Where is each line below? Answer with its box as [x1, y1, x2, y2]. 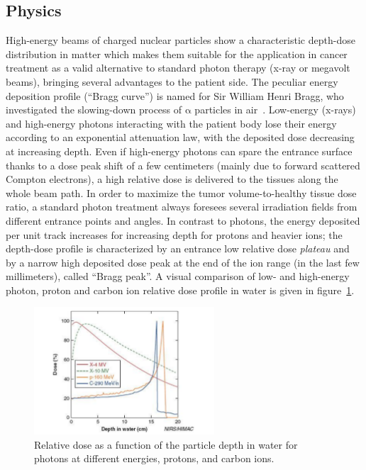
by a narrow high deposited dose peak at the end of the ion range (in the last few [6, 254, 360, 269]
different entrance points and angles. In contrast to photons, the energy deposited [6, 213, 360, 228]
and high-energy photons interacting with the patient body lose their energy [6, 116, 337, 130]
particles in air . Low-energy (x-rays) [194, 102, 356, 117]
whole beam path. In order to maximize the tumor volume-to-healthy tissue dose [6, 185, 357, 200]
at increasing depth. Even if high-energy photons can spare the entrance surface [6, 143, 353, 158]
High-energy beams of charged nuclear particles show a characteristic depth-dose [6, 33, 355, 47]
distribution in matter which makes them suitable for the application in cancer [6, 46, 348, 61]
